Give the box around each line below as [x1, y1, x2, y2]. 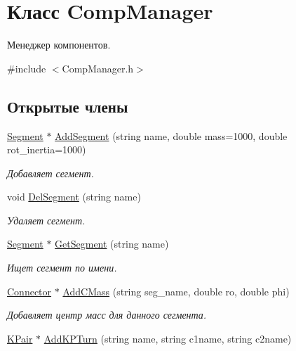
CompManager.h [62, 60, 134, 75]
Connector [7, 283, 52, 298]
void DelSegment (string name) [7, 189, 141, 204]
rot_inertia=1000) [7, 142, 86, 157]
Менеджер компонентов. [7, 37, 111, 52]
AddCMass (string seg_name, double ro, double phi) [62, 283, 290, 298]
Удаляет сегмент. [7, 212, 86, 227]
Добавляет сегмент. [7, 165, 94, 180]
